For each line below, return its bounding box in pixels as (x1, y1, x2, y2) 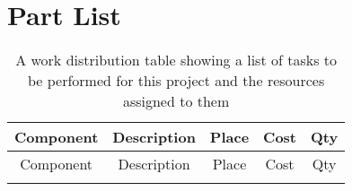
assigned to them (122, 91, 230, 112)
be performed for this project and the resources (27, 70, 325, 91)
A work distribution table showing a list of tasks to (15, 49, 338, 71)
